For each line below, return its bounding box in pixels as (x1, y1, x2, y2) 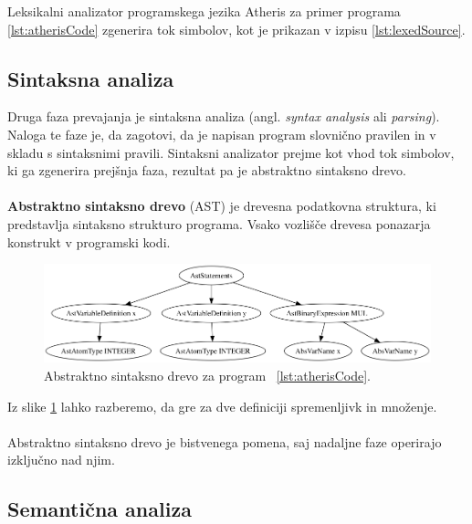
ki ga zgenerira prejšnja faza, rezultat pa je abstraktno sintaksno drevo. (7, 161, 406, 180)
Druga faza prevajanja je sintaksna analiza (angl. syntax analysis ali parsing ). (7, 107, 440, 126)
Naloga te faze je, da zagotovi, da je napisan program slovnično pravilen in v (7, 124, 436, 143)
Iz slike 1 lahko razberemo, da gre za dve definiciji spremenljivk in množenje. (7, 396, 437, 415)
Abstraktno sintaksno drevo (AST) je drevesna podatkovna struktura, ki (7, 196, 436, 215)
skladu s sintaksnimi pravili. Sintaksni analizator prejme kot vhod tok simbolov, (7, 142, 455, 162)
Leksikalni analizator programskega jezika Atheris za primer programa (7, 2, 401, 20)
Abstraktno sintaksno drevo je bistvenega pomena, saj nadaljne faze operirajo (7, 432, 442, 451)
